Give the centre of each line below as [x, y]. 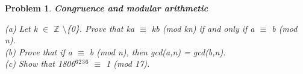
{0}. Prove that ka [101, 28]
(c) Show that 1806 [40, 63]
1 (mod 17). [128, 63]
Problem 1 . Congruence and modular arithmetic [107, 8]
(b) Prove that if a [39, 51]
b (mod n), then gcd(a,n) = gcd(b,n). [158, 51]
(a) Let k [21, 28]
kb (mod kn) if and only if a [203, 28]
